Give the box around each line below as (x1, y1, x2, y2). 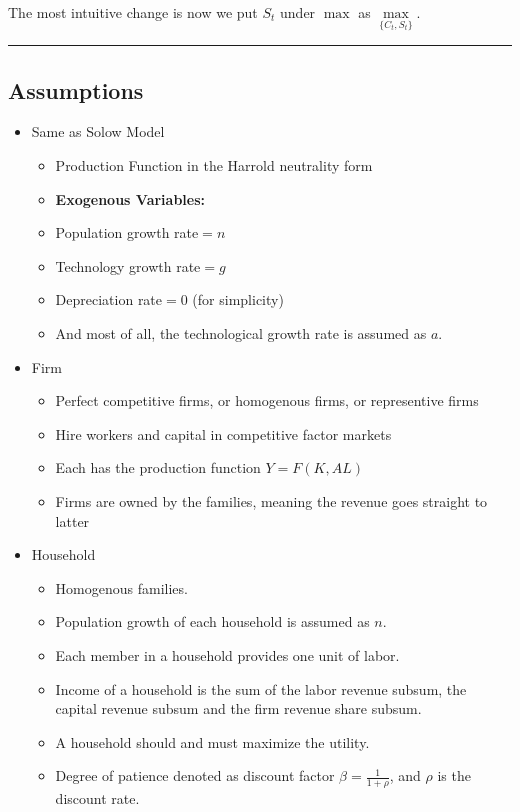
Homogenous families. (55, 577, 188, 598)
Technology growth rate (55, 255, 201, 276)
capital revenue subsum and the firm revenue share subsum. (55, 698, 422, 719)
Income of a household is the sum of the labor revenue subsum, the (55, 678, 467, 699)
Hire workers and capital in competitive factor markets (55, 423, 392, 444)
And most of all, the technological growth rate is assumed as (55, 322, 427, 343)
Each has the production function (55, 457, 261, 478)
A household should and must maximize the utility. (55, 731, 370, 752)
